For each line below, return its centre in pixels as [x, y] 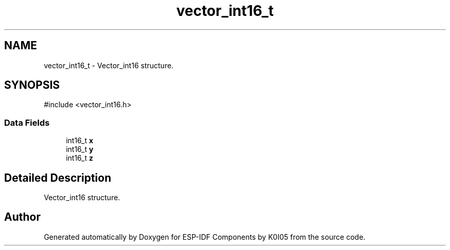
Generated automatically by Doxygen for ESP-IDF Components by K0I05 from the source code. [205, 237]
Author [22, 217]
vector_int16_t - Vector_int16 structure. [109, 65]
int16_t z [80, 158]
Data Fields [27, 122]
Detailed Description [58, 178]
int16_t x [80, 141]
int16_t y [80, 149]
